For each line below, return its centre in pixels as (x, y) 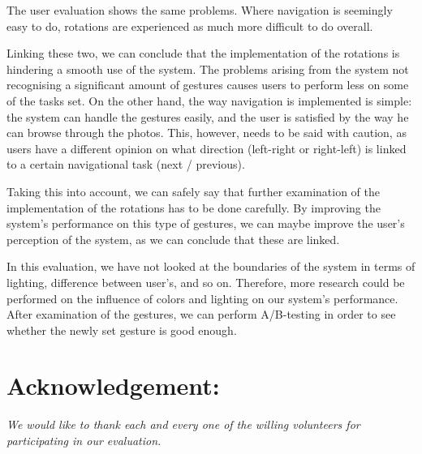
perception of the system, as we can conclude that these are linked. (173, 239)
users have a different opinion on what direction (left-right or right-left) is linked (207, 148)
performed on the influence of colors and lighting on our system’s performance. (202, 298)
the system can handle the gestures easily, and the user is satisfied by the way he (208, 116)
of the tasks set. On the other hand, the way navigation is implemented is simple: (209, 100)
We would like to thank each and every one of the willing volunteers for (183, 424)
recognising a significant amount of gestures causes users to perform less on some (208, 85)
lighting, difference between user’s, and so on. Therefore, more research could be (206, 282)
